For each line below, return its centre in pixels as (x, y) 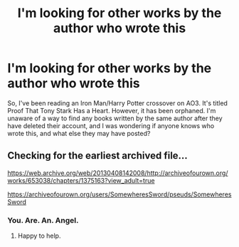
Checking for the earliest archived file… (98, 156)
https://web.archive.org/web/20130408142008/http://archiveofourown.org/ (118, 173)
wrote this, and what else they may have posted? (79, 133)
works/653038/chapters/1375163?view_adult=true (81, 180)
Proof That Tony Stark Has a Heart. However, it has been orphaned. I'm (112, 110)
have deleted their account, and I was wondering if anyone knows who (111, 125)
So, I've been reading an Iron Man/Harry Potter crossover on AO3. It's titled (117, 103)
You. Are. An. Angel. (43, 220)
